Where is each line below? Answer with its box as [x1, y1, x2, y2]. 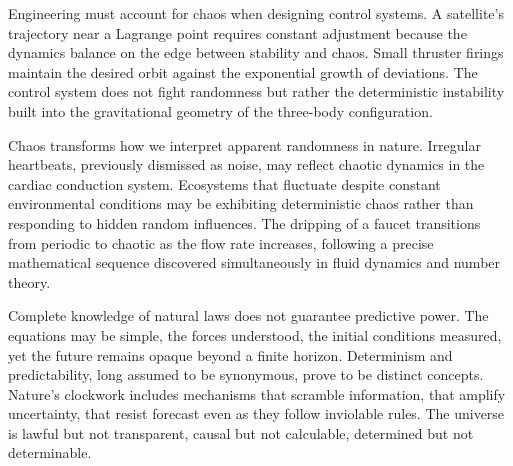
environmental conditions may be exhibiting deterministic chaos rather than [8, 193, 474, 214]
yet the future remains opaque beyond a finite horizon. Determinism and [8, 344, 453, 365]
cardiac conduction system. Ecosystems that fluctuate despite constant [8, 173, 441, 194]
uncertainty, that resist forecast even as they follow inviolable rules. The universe [8, 403, 505, 424]
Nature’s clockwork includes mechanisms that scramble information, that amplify [8, 383, 506, 404]
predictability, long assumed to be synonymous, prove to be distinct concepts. [8, 364, 484, 385]
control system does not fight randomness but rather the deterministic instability [8, 81, 505, 102]
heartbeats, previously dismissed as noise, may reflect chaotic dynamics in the [8, 154, 485, 175]
